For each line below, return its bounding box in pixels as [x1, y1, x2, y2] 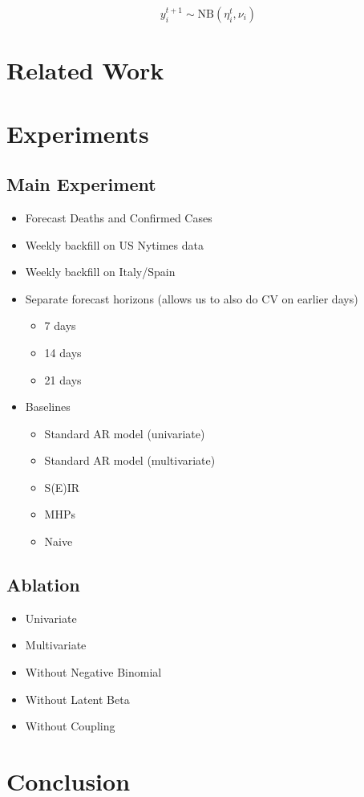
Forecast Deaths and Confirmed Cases [25, 209, 212, 226]
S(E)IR [44, 478, 80, 495]
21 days [44, 371, 82, 388]
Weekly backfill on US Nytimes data [25, 236, 204, 253]
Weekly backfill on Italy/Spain [25, 263, 176, 280]
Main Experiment [6, 172, 156, 197]
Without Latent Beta [25, 690, 130, 707]
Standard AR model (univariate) [44, 425, 205, 441]
